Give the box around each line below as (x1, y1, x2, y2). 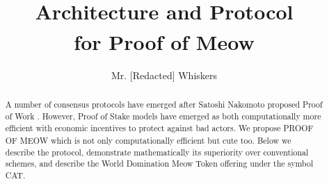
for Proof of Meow (74, 27, 255, 56)
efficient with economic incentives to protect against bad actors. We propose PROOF (5, 122, 314, 133)
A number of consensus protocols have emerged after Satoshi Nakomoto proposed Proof (5, 99, 323, 110)
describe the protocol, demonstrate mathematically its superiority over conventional (5, 146, 309, 158)
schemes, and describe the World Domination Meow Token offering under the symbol (5, 158, 314, 169)
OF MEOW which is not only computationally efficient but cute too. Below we (5, 135, 291, 147)
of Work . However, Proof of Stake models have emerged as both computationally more (5, 110, 321, 122)
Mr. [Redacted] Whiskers (111, 67, 218, 82)
